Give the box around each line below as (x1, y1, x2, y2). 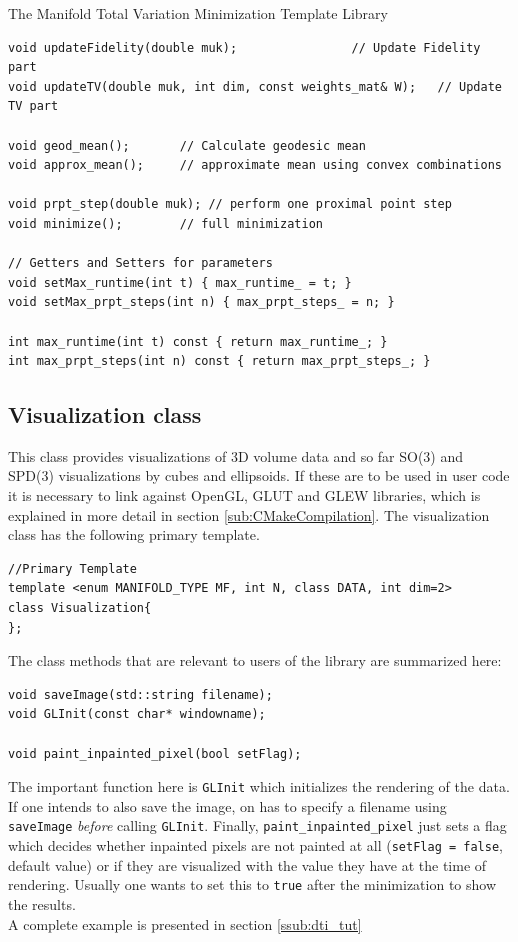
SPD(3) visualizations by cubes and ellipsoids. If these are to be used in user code (8, 465, 510, 486)
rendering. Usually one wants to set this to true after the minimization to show (8, 874, 497, 895)
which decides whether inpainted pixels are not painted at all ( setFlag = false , (8, 835, 503, 856)
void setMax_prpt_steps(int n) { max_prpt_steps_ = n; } (8, 295, 395, 310)
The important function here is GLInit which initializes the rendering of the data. (8, 776, 510, 797)
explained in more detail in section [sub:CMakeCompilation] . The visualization (8, 504, 490, 525)
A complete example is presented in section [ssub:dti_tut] (8, 913, 362, 934)
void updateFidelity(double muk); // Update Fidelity (8, 40, 481, 55)
